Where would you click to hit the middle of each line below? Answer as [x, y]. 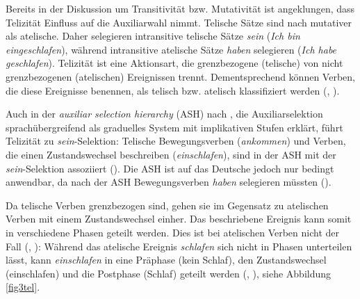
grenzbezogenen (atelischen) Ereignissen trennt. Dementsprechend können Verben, [180, 76]
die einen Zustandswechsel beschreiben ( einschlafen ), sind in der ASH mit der [171, 154]
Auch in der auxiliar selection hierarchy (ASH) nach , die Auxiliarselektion [164, 114]
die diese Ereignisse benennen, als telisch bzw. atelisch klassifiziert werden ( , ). [173, 90]
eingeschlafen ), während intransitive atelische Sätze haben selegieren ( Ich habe [171, 49]
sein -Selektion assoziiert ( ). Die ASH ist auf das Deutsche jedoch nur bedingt [170, 168]
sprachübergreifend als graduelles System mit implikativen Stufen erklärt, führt [174, 127]
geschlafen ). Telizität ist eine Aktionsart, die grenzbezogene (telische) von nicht [174, 63]
